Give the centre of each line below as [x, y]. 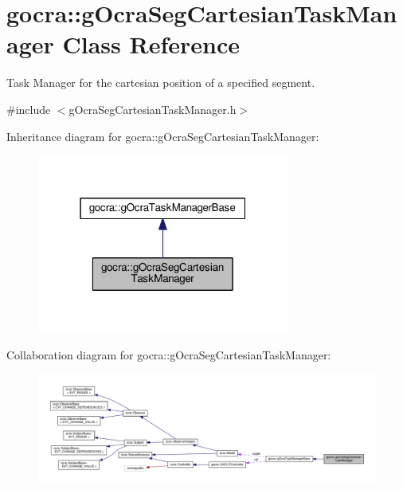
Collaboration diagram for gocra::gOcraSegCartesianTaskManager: [169, 355]
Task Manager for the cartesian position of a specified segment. [161, 82]
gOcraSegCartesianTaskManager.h [153, 109]
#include [29, 109]
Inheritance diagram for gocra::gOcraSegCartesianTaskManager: [163, 136]
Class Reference [151, 44]
